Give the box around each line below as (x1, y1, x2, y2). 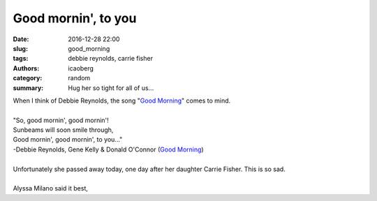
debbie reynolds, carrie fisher (68, 54, 154, 63)
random (68, 74, 91, 82)
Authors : (13, 64, 40, 73)
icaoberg (68, 64, 94, 73)
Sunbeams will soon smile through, (13, 126, 114, 134)
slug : (13, 44, 28, 52)
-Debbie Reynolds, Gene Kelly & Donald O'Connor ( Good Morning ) (13, 145, 204, 154)
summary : (13, 84, 44, 92)
